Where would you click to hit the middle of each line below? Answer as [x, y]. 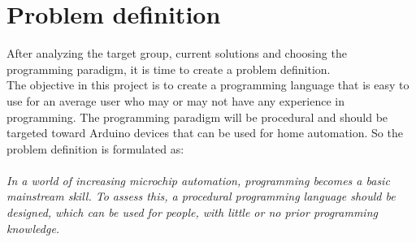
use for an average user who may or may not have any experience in [176, 100]
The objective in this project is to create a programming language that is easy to [208, 85]
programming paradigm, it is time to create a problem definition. [169, 69]
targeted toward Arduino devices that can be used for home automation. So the [205, 133]
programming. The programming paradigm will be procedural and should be [197, 117]
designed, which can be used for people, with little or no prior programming [192, 212]
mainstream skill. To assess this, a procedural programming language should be [201, 196]
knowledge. [33, 228]
